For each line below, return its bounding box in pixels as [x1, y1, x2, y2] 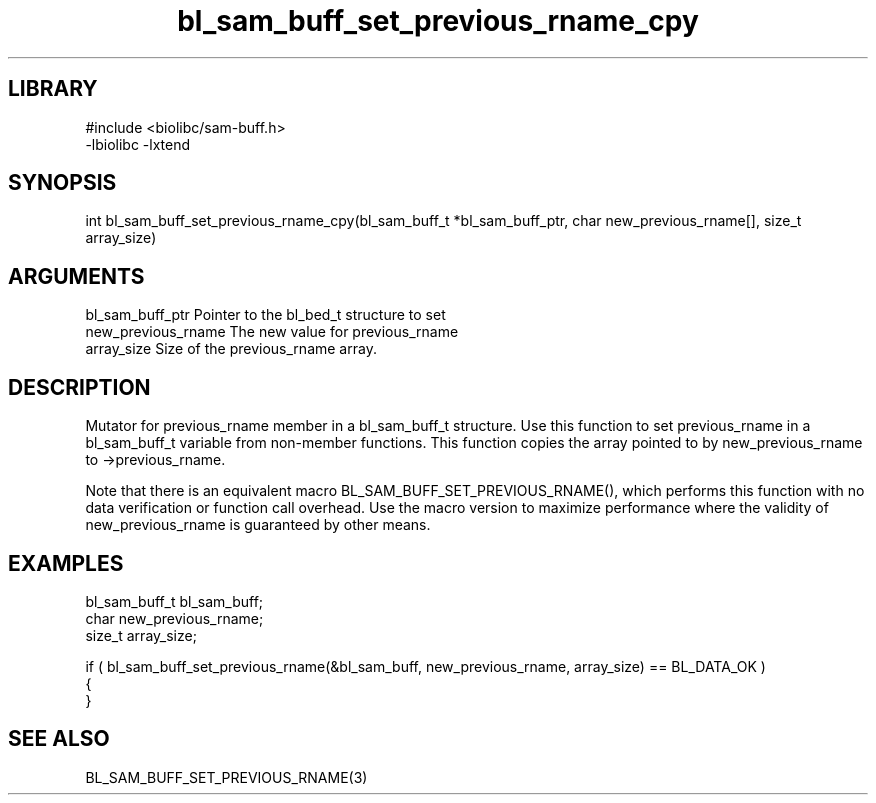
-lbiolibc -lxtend [85, 135, 191, 153]
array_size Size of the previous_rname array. [85, 340, 377, 358]
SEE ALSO [8, 726, 110, 752]
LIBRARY [8, 76, 98, 102]
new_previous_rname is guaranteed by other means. [85, 516, 431, 534]
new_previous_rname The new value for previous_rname [85, 323, 459, 341]
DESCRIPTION [8, 374, 151, 400]
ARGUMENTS [8, 263, 145, 289]
